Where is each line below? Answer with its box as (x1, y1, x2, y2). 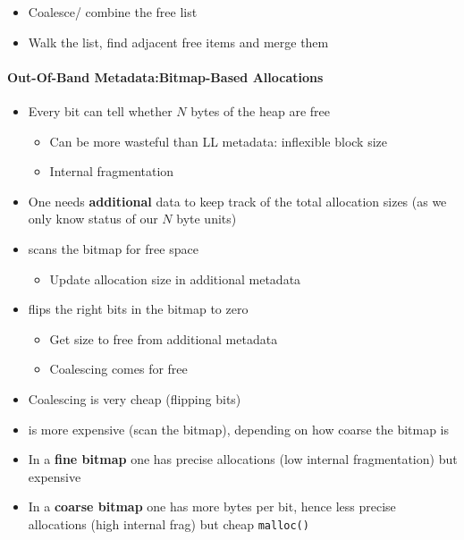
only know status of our (28, 209, 158, 228)
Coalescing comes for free (49, 359, 188, 378)
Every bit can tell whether (28, 101, 173, 120)
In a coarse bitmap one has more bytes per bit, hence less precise (28, 497, 396, 516)
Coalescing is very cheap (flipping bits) (28, 389, 241, 408)
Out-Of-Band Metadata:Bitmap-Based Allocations (7, 67, 324, 86)
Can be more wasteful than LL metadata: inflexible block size (49, 131, 387, 150)
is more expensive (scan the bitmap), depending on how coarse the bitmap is (28, 419, 450, 438)
